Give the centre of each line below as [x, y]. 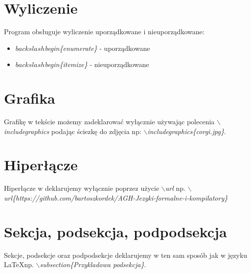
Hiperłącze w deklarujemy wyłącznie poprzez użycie [82, 188]
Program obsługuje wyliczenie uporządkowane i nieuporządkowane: [104, 32]
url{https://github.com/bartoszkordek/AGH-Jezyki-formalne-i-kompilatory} [116, 197]
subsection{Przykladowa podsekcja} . [93, 264]
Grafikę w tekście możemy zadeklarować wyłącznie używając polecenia [109, 122]
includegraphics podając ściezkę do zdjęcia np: [73, 131]
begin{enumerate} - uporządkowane [97, 48]
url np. [175, 188]
